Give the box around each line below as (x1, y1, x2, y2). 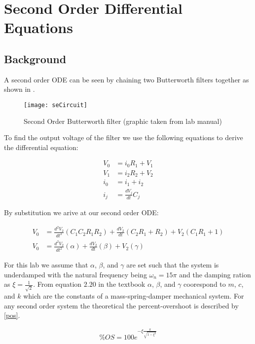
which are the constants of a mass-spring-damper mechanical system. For (23, 291, 244, 301)
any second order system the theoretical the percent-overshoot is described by (4, 300, 239, 310)
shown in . (4, 84, 35, 94)
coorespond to (183, 279, 226, 289)
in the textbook (98, 279, 146, 289)
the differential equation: (4, 142, 78, 152)
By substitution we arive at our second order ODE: (4, 207, 159, 218)
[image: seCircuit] (24, 101, 87, 109)
